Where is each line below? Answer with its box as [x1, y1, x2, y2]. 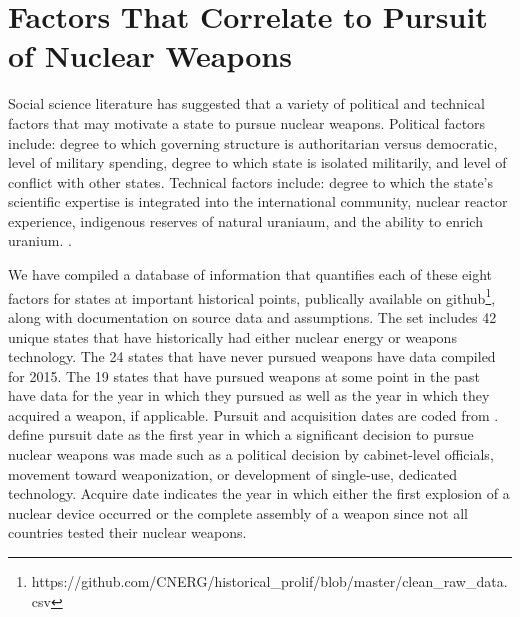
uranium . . [8, 230, 72, 251]
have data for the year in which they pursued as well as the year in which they [8, 385, 490, 406]
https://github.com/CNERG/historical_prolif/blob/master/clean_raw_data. [31, 571, 508, 592]
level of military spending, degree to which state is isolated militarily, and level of [8, 152, 507, 173]
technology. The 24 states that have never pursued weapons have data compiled [8, 346, 496, 367]
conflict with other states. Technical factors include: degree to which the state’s [8, 171, 494, 192]
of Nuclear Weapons [8, 35, 292, 76]
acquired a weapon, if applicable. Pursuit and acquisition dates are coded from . [8, 404, 499, 425]
